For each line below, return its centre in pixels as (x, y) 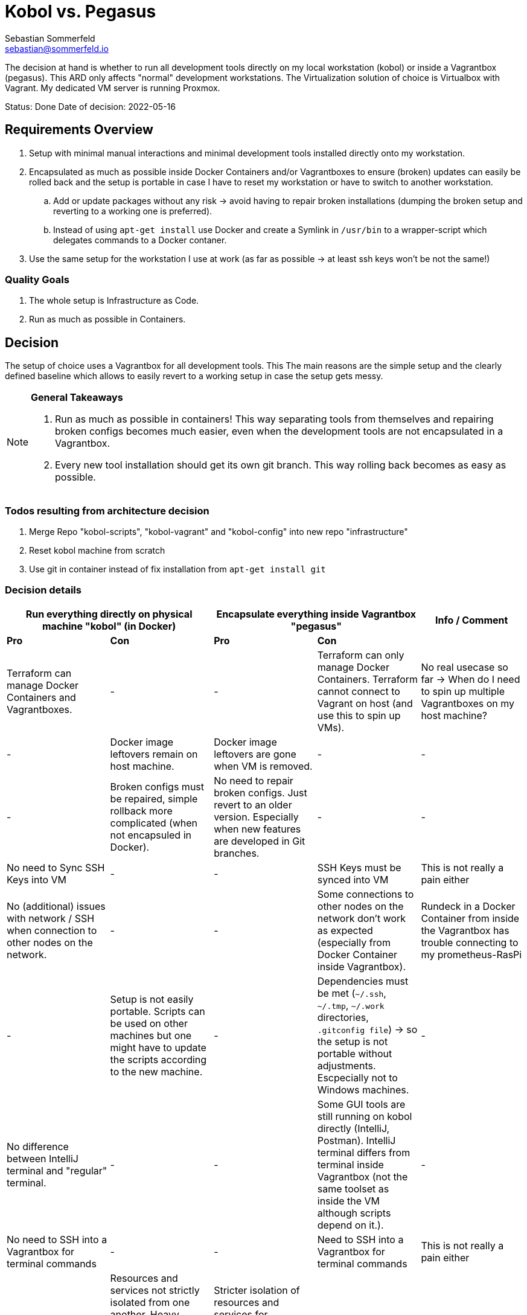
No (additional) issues (56, 906)
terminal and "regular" (57, 1170)
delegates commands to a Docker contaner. (140, 240)
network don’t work (362, 918)
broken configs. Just (260, 792)
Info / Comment (472, 620)
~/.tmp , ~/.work (351, 1005)
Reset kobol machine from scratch (97, 550)
